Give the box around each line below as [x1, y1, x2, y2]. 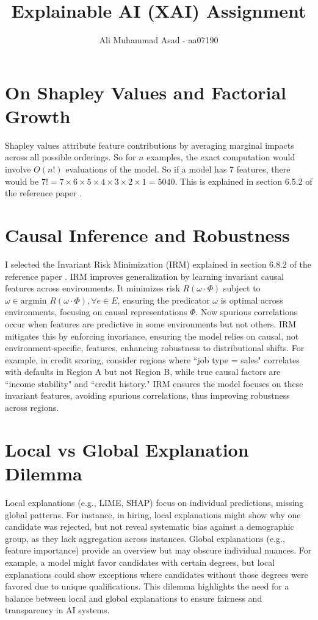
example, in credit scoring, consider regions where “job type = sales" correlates [5, 353, 300, 366]
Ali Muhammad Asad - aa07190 [99, 34, 219, 46]
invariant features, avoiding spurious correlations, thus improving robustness [5, 389, 290, 402]
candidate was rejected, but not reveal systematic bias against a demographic [5, 520, 294, 533]
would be [5, 174, 39, 187]
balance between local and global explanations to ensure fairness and [5, 591, 262, 604]
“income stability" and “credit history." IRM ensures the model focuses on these [5, 377, 303, 390]
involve [5, 163, 31, 176]
